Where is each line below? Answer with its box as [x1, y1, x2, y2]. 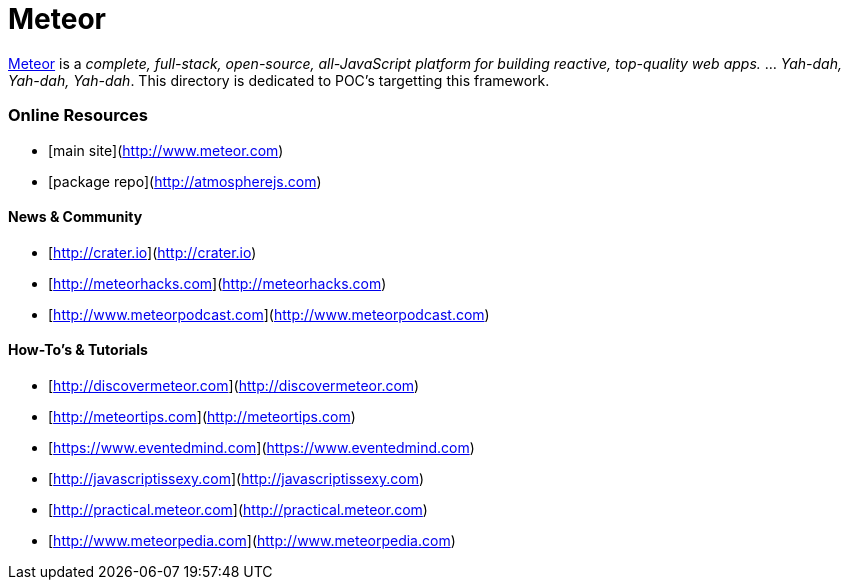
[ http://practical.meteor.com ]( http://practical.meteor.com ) [48, 500, 428, 518]
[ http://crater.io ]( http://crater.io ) [48, 243, 257, 261]
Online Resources [8, 105, 148, 126]
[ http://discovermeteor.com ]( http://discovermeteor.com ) [48, 376, 420, 394]
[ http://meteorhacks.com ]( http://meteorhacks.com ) [48, 274, 387, 292]
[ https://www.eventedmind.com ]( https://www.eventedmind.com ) [48, 438, 475, 456]
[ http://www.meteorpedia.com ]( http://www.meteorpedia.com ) [48, 531, 456, 549]
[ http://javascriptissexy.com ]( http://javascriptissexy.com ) [48, 469, 425, 487]
